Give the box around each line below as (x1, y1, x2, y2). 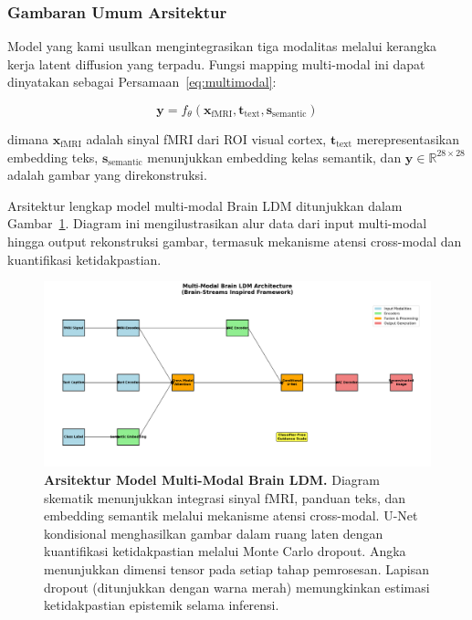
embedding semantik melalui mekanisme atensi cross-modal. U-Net (44, 506, 418, 525)
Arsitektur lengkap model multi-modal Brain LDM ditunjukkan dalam (7, 195, 403, 215)
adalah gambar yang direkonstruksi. (7, 165, 207, 184)
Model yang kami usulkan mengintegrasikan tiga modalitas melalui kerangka (7, 37, 437, 56)
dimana (7, 130, 49, 148)
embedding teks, (7, 147, 99, 166)
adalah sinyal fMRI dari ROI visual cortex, (86, 130, 327, 148)
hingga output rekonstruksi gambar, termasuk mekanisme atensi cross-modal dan (7, 231, 462, 250)
